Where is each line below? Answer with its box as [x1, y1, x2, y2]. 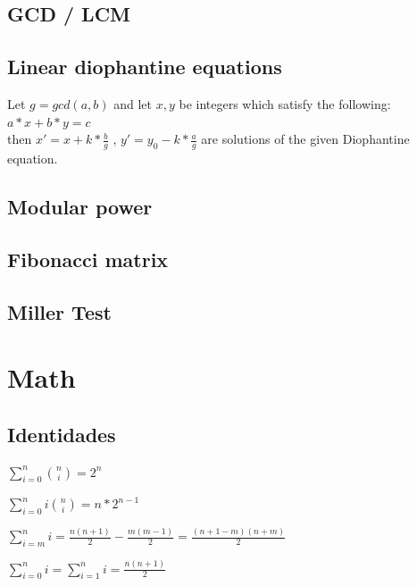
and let [113, 94, 153, 113]
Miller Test [7, 297, 112, 325]
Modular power [7, 192, 153, 220]
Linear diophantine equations [7, 53, 282, 80]
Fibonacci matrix [7, 245, 169, 272]
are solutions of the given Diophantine [201, 130, 410, 148]
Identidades [7, 420, 116, 448]
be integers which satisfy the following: [179, 94, 391, 113]
